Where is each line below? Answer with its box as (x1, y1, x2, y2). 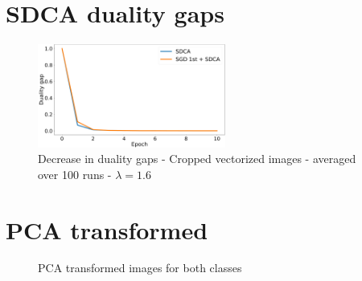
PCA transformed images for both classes (38, 259, 242, 276)
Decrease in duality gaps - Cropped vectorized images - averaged (38, 150, 356, 167)
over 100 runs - (38, 165, 112, 182)
